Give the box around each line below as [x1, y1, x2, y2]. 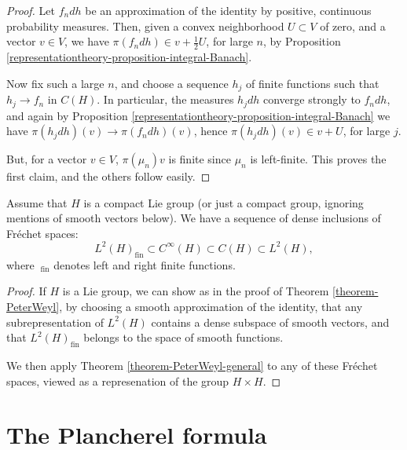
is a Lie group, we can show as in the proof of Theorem [62, 283, 329, 299]
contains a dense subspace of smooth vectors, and [151, 313, 390, 330]
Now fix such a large [6, 75, 104, 91]
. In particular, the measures [97, 91, 234, 108]
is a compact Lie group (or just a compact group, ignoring [83, 194, 364, 210]
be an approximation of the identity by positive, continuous [85, 2, 372, 18]
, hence [193, 123, 228, 139]
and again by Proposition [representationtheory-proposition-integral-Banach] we [6, 107, 390, 123]
